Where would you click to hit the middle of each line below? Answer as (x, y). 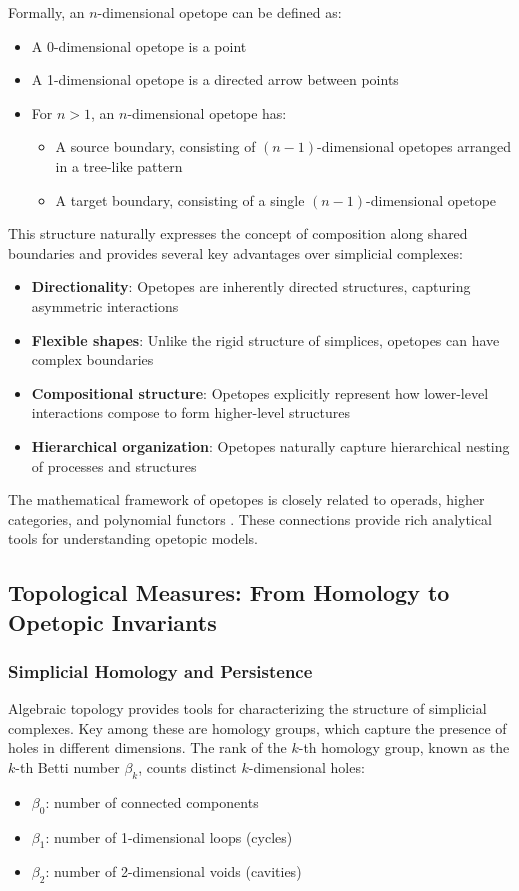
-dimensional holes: (306, 767)
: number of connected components (152, 801)
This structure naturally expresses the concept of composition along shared (238, 233)
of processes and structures (114, 465)
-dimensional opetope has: (207, 112)
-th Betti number (67, 767)
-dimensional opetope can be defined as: (219, 12)
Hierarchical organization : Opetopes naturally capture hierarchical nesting (270, 445)
